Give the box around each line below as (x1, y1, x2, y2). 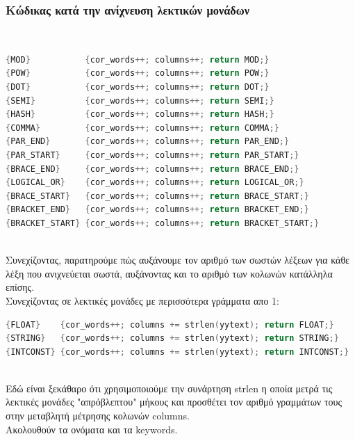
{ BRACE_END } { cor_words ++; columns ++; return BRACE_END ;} (6, 163, 299, 174)
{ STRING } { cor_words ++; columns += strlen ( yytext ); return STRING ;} (6, 333, 339, 344)
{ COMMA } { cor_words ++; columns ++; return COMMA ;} (6, 122, 279, 133)
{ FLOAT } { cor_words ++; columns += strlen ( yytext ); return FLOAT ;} (6, 319, 334, 330)
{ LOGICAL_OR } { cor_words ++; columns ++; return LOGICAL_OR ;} (6, 177, 304, 188)
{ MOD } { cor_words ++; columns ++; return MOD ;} (6, 54, 270, 65)
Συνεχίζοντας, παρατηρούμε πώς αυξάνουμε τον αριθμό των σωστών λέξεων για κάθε (6, 252, 350, 267)
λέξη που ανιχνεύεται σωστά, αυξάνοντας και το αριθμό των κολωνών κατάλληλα (6, 266, 333, 280)
